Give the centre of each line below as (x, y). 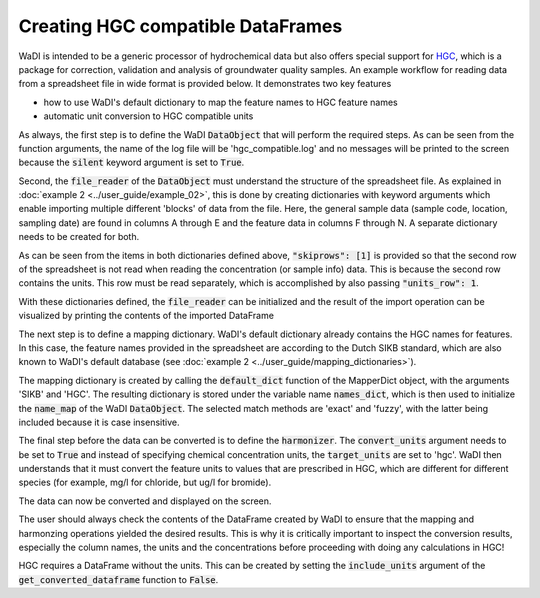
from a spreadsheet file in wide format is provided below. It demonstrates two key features (205, 84)
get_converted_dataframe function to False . (118, 579)
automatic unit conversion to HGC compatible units (148, 116)
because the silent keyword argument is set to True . (131, 162)
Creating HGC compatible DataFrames (180, 26)
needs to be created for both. (79, 237)
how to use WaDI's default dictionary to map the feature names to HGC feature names (221, 102)
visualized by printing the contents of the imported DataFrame (146, 316)
